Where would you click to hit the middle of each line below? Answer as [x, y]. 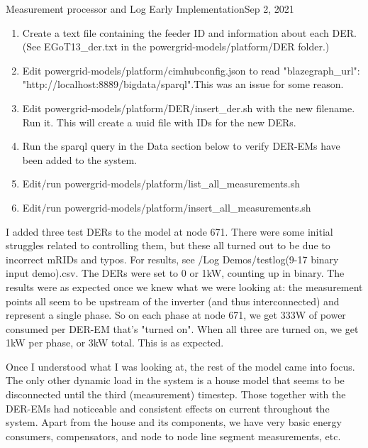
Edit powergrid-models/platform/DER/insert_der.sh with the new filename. [189, 108]
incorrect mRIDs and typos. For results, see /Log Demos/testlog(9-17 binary [172, 259]
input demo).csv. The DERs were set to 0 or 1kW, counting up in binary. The [175, 273]
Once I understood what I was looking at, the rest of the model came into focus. [180, 366]
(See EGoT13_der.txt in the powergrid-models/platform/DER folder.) [176, 47]
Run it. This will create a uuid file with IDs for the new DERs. [159, 122]
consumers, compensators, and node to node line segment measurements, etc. [173, 436]
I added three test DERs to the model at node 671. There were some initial [169, 231]
